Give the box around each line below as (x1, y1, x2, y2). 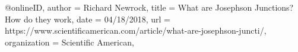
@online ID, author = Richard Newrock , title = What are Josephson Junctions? (5, 1, 294, 13)
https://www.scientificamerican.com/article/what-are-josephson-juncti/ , (5, 24, 267, 37)
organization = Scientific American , (5, 35, 134, 48)
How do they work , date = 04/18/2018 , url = (5, 12, 170, 25)
